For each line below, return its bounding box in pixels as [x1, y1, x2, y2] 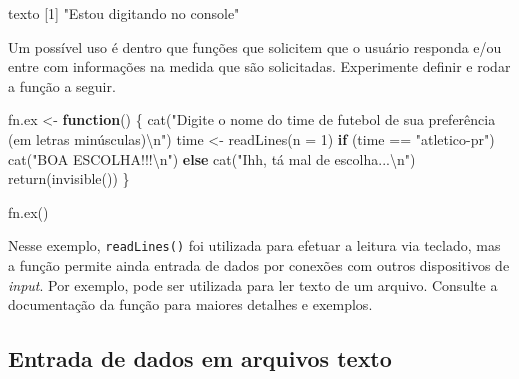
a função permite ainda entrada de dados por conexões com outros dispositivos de [8, 255, 510, 275]
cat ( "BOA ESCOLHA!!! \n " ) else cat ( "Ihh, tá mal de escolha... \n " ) [8, 148, 416, 169]
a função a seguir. [8, 75, 116, 96]
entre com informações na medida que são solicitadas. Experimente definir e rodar [8, 56, 511, 77]
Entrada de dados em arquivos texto [8, 343, 392, 374]
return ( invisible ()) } [8, 168, 130, 189]
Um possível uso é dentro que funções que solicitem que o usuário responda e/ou [8, 36, 502, 57]
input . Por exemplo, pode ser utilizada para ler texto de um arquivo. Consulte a [8, 274, 498, 295]
